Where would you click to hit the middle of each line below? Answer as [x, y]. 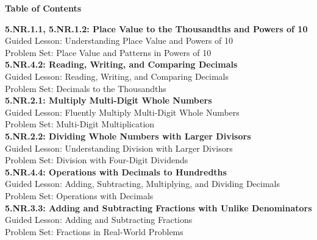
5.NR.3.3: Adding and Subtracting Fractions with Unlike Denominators [158, 207]
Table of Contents [43, 8]
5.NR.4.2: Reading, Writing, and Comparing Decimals [121, 64]
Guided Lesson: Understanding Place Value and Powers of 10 [119, 41]
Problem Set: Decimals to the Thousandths [86, 88]
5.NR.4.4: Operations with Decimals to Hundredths [116, 171]
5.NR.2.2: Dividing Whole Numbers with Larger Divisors [128, 136]
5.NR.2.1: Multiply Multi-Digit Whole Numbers [109, 100]
